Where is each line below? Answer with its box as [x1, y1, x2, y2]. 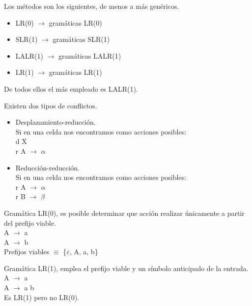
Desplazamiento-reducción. [15, 117, 96, 127]
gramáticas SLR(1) [53, 34, 110, 44]
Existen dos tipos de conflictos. [4, 100, 97, 110]
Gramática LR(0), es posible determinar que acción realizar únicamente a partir [4, 207, 245, 218]
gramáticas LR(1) [49, 67, 102, 77]
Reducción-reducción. [15, 162, 80, 172]
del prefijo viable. [4, 217, 56, 228]
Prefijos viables [4, 246, 50, 257]
